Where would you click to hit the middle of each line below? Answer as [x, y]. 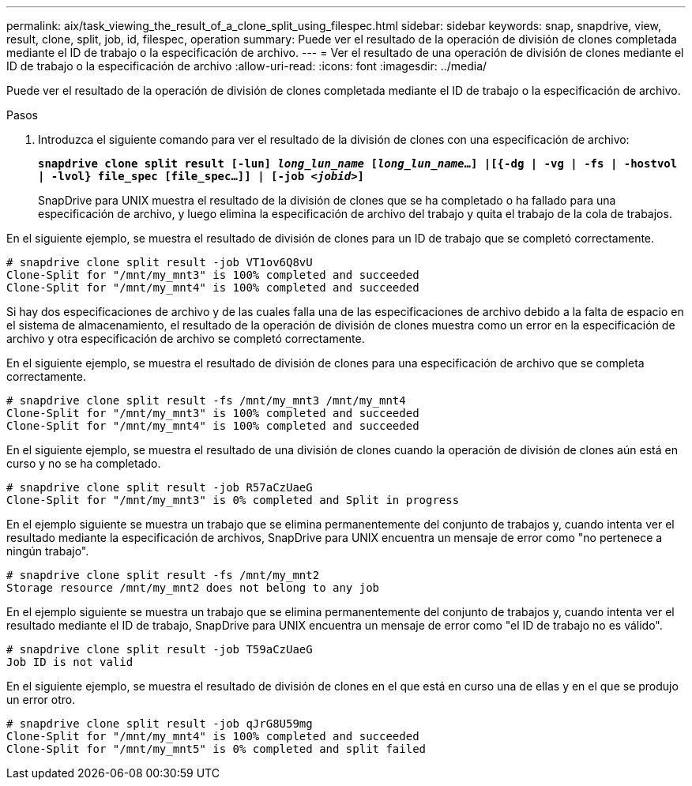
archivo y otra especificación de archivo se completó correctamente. [186, 338]
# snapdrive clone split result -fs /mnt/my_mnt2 [163, 575]
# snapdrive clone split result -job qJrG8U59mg [160, 724]
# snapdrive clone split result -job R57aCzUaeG [160, 487]
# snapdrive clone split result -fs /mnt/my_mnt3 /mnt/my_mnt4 [206, 401]
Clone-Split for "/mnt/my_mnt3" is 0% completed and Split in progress [233, 500]
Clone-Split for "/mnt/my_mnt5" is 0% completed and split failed [216, 749]
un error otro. [41, 700]
